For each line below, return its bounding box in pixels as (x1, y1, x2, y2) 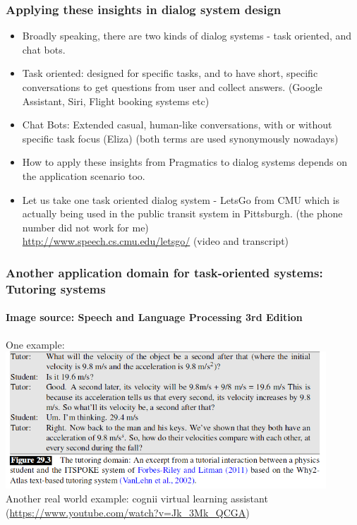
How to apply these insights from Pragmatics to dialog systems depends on (22, 155, 347, 169)
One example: (6, 337, 65, 351)
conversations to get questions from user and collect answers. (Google (22, 80, 322, 94)
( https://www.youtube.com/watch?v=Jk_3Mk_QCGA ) (6, 505, 250, 519)
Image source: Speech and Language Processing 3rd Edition (6, 310, 303, 325)
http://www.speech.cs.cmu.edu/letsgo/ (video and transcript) (22, 234, 289, 248)
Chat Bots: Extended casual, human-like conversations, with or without (22, 117, 332, 132)
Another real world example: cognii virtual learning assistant (6, 491, 268, 506)
